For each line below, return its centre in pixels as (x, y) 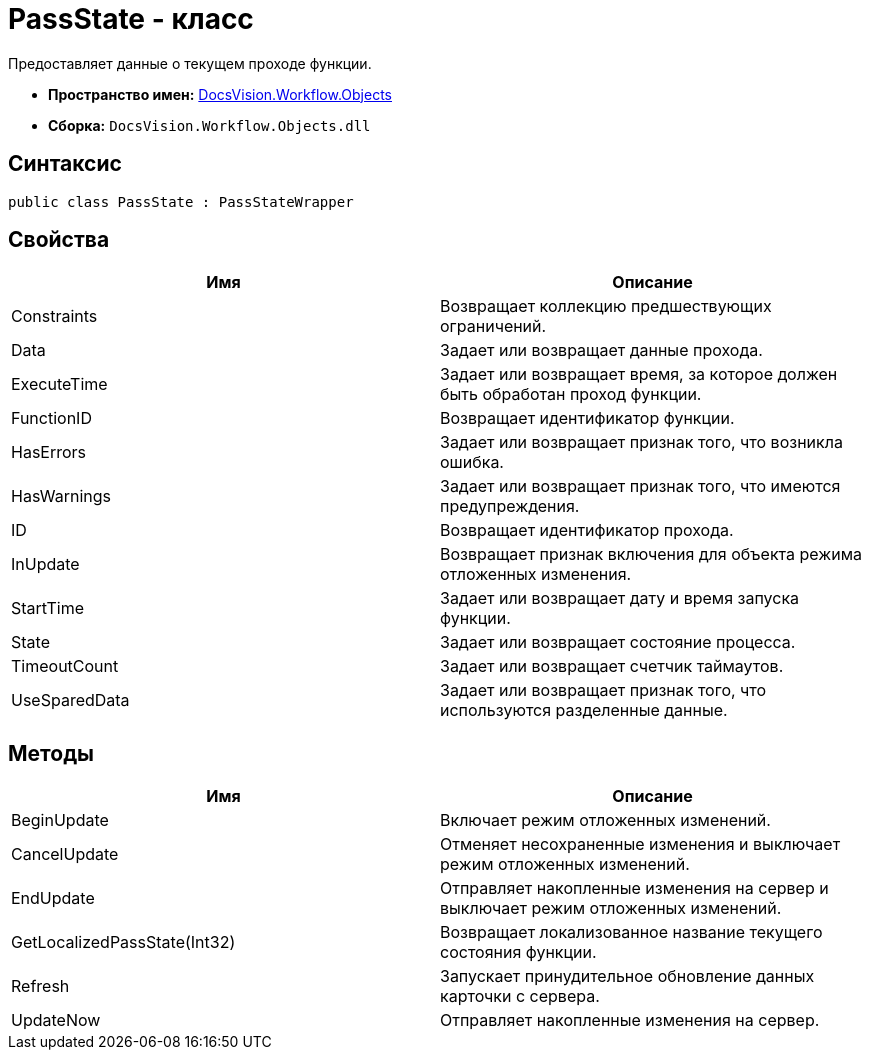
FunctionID (51, 418)
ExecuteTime (59, 384)
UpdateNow (56, 1020)
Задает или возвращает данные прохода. (601, 350)
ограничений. (493, 326)
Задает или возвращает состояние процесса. (618, 642)
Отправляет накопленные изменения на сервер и (634, 888)
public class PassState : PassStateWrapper (181, 201)
